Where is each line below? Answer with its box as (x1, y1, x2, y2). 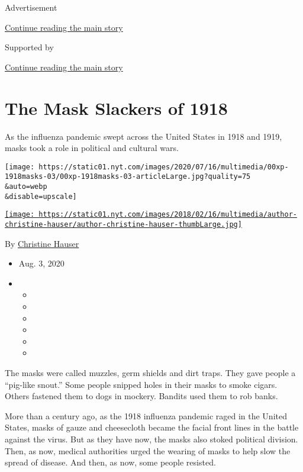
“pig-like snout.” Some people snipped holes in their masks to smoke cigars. (5, 378, 278, 390)
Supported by (5, 41, 54, 53)
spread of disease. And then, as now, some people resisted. (5, 456, 216, 468)
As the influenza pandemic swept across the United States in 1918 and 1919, (5, 130, 282, 142)
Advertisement (5, 1, 57, 13)
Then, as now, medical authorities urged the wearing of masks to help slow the (5, 444, 291, 457)
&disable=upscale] (5, 192, 77, 201)
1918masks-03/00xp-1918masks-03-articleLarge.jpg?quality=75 (5, 172, 251, 181)
